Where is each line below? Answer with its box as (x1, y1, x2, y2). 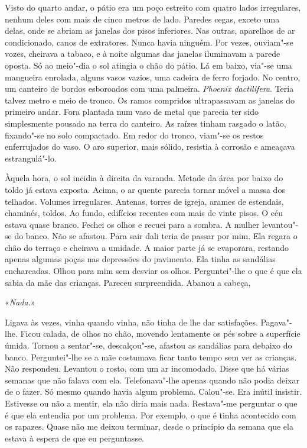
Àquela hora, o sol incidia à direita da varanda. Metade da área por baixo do (5, 172, 283, 184)
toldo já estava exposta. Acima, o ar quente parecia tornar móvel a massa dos (5, 183, 285, 195)
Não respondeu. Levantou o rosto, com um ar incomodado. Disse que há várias (5, 362, 289, 375)
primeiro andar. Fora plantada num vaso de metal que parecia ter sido (5, 105, 259, 118)
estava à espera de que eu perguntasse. (5, 431, 145, 444)
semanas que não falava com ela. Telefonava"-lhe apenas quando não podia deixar (5, 373, 299, 386)
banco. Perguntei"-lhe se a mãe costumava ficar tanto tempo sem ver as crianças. (5, 350, 297, 363)
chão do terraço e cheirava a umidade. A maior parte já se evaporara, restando (5, 241, 289, 253)
